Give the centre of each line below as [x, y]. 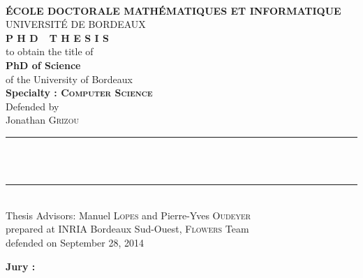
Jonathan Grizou [43, 120]
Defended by [32, 106]
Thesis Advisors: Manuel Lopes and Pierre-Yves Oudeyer [128, 215]
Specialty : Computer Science [79, 93]
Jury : [21, 266]
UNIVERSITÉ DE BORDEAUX [76, 24]
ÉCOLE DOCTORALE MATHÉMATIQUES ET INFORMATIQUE [173, 10]
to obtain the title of [50, 51]
